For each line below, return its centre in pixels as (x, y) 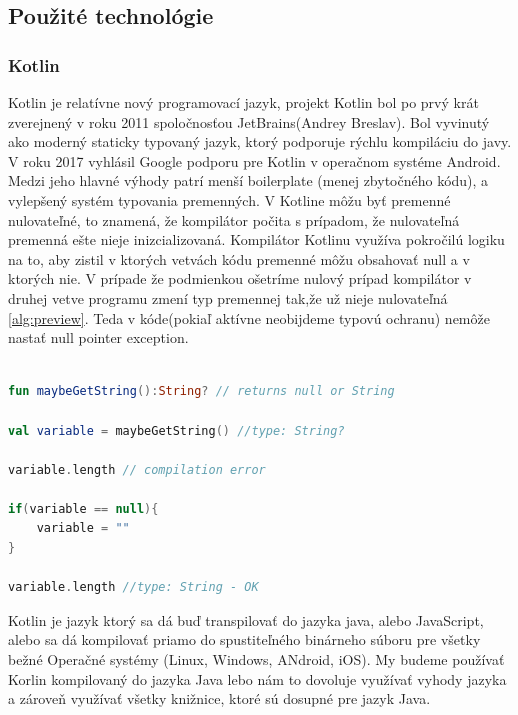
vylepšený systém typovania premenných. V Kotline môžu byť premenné (229, 199)
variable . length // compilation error (137, 469)
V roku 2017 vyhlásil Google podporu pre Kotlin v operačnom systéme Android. (254, 160)
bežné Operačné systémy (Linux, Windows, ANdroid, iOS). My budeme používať (256, 659)
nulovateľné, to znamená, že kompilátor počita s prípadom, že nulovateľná (234, 219)
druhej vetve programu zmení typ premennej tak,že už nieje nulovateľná (228, 297)
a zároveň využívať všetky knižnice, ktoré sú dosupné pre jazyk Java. (219, 698)
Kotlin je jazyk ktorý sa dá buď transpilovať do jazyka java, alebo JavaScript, (246, 619)
